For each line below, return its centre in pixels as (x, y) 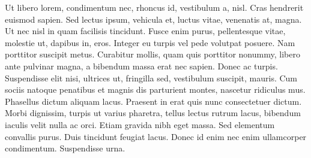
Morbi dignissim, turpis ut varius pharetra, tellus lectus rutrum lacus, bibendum (153, 113)
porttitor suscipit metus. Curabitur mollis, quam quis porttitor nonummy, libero (152, 54)
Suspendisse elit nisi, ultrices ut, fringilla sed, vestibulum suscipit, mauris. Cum (151, 78)
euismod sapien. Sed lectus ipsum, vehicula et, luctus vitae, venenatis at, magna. (153, 19)
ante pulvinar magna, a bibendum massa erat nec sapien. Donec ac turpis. (141, 66)
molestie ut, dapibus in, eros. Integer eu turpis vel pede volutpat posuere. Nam (150, 42)
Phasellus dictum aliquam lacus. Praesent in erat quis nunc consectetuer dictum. (153, 101)
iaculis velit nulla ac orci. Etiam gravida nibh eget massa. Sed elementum (140, 124)
